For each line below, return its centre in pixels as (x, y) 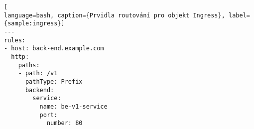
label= (239, 15)
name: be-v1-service (73, 106)
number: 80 (64, 123)
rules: (15, 40)
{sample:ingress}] (34, 24)
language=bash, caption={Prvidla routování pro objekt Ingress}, (115, 15)
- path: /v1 (38, 73)
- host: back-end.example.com (54, 49)
